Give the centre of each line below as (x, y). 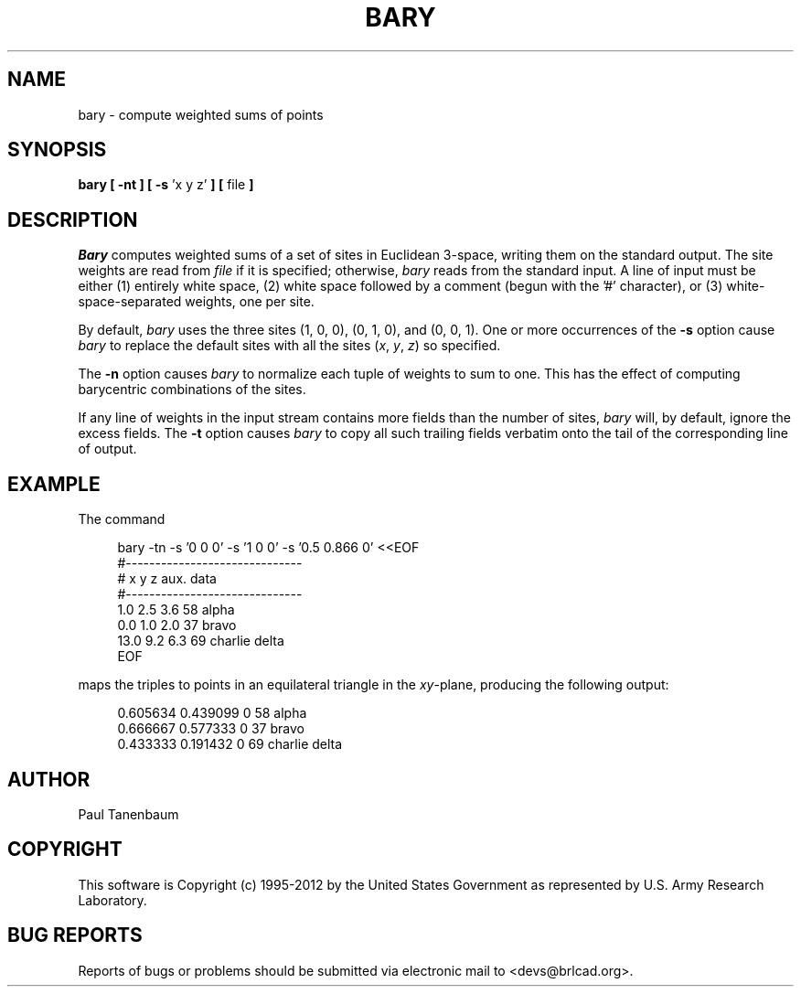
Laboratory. (112, 900)
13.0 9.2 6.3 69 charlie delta (201, 641)
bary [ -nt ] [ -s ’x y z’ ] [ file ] (166, 185)
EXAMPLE (54, 484)
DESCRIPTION (73, 219)
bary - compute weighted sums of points (201, 114)
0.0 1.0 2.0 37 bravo (177, 625)
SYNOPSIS (57, 150)
